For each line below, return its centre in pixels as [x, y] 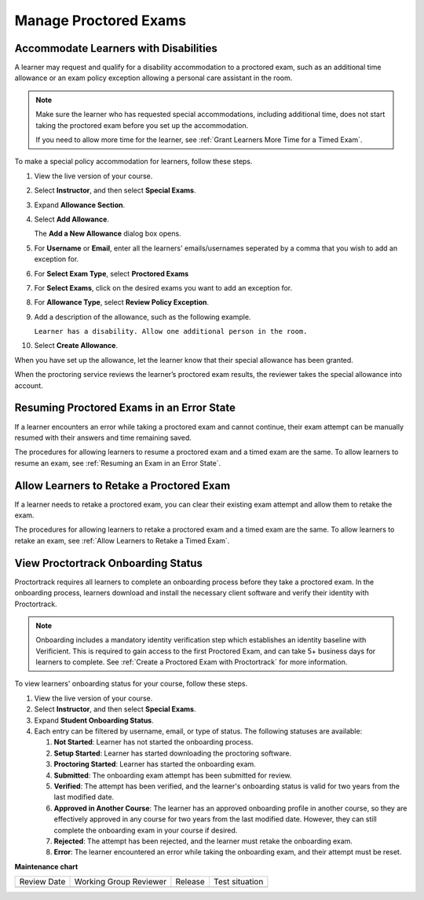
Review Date [42, 882]
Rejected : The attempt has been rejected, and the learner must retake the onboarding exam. [203, 841]
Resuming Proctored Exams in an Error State [125, 408]
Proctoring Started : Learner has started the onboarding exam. [155, 764]
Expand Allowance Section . [80, 205]
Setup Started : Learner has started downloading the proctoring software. [173, 753]
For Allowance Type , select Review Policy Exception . [122, 302]
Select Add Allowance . [72, 219]
